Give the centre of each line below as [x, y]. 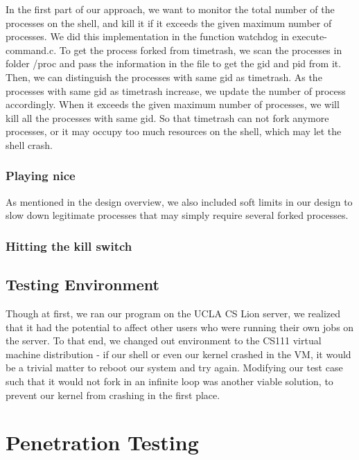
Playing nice [41, 176]
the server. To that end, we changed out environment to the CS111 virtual [164, 340]
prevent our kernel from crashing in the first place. [113, 395]
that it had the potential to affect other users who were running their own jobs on [180, 327]
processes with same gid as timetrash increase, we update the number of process [176, 90]
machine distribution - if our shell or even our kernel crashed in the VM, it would [178, 354]
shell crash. [29, 144]
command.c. [31, 50]
